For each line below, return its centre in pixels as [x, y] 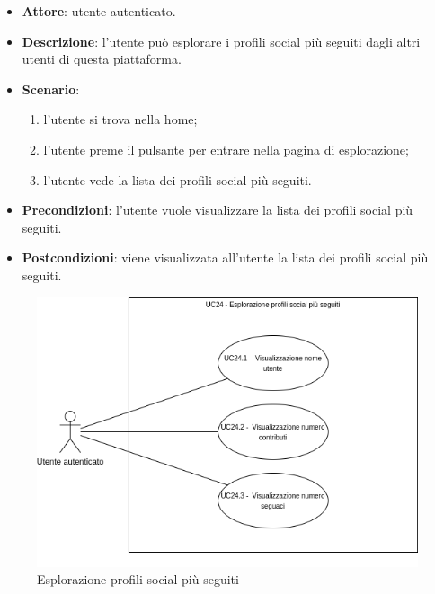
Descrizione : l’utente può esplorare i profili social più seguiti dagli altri [221, 41]
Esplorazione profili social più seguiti [138, 579]
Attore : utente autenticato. [99, 11]
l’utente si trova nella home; [120, 119]
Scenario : [51, 89]
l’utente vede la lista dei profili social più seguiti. [178, 179]
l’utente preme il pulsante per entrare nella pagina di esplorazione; [226, 149]
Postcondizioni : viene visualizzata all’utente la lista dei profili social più [225, 257]
